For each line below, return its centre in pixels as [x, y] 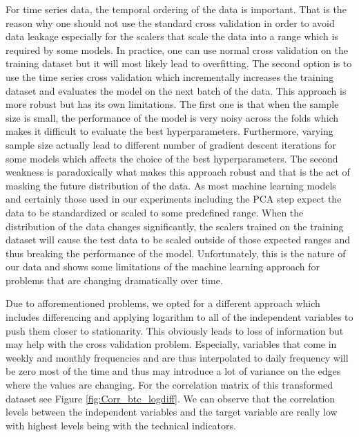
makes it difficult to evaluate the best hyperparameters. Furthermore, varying [169, 131]
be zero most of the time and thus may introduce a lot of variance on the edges [173, 371]
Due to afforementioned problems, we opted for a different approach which [163, 303]
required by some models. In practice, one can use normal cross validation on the [177, 49]
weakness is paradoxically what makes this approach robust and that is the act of [178, 172]
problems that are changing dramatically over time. [114, 280]
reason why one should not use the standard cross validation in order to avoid [170, 22]
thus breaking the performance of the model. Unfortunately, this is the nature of [176, 253]
